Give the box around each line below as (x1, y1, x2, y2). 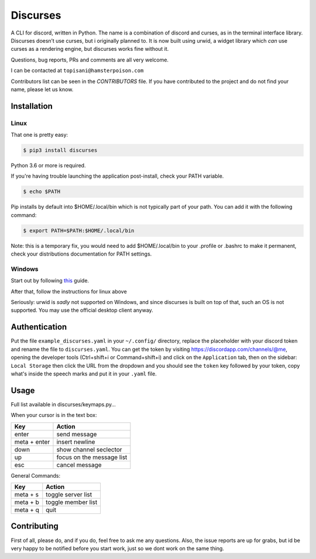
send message (56, 430, 97, 438)
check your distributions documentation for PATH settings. (11, 250, 152, 257)
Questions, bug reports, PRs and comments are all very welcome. (11, 56, 169, 63)
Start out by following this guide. (11, 277, 90, 284)
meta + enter (14, 437, 50, 446)
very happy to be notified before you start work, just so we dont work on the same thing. (11, 544, 225, 552)
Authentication (11, 322, 67, 332)
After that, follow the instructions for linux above (11, 288, 127, 295)
